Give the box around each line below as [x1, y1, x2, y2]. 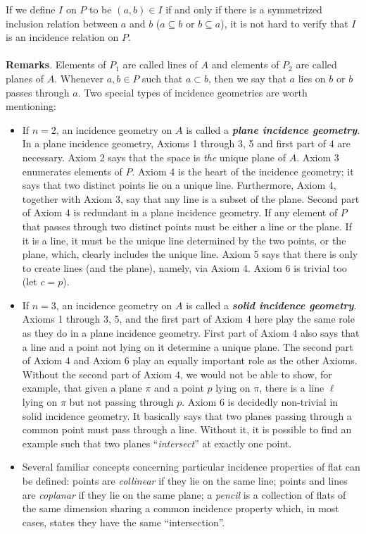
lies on [298, 70, 326, 85]
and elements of [211, 57, 279, 72]
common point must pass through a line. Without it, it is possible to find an [22, 422, 352, 437]
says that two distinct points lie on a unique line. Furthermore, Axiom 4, [22, 178, 336, 192]
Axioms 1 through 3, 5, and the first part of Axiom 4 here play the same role [22, 311, 355, 326]
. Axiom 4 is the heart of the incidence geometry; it [132, 163, 354, 178]
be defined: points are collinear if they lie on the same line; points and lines [22, 473, 348, 488]
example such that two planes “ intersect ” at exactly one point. [22, 435, 292, 450]
